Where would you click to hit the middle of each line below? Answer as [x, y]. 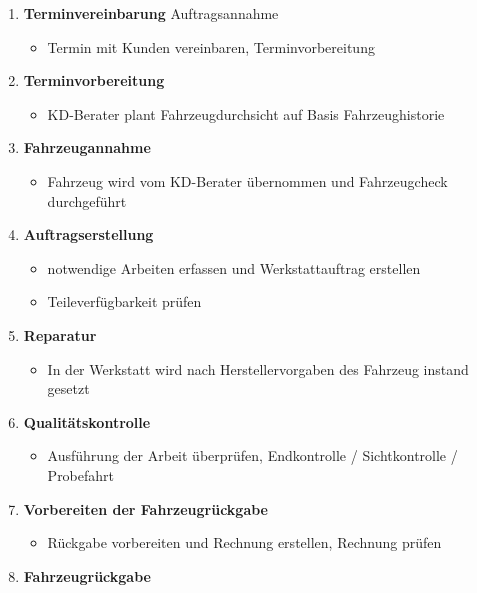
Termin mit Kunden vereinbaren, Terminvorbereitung [211, 46]
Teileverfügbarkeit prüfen [124, 301]
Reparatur [60, 334]
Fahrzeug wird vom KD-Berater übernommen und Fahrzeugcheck [247, 180]
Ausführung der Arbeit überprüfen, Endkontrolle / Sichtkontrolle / [252, 455]
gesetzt [68, 388]
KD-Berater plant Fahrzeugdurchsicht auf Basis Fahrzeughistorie [246, 113]
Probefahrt [81, 474]
